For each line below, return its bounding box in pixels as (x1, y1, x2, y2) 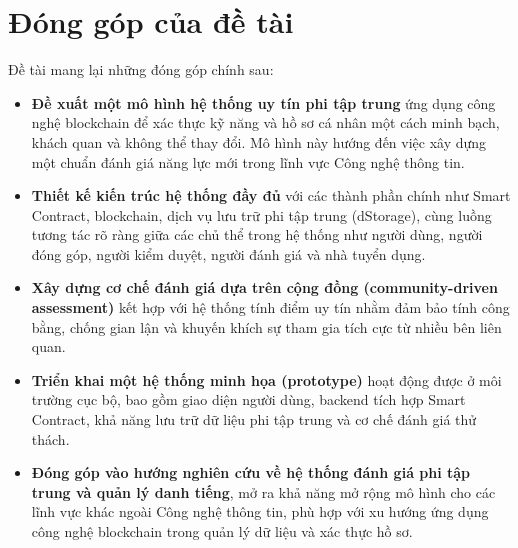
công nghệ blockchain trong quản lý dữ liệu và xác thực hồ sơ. (31, 521, 413, 541)
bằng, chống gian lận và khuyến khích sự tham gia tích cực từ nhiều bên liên (31, 316, 502, 337)
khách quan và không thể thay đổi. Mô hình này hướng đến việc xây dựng (31, 131, 487, 152)
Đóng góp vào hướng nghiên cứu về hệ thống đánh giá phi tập (31, 462, 471, 483)
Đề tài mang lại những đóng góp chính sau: (8, 59, 274, 80)
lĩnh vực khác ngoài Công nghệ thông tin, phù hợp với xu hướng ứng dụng (31, 501, 489, 522)
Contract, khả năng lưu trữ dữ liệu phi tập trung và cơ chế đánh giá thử (31, 409, 477, 430)
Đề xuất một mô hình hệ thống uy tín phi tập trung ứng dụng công (31, 92, 496, 113)
